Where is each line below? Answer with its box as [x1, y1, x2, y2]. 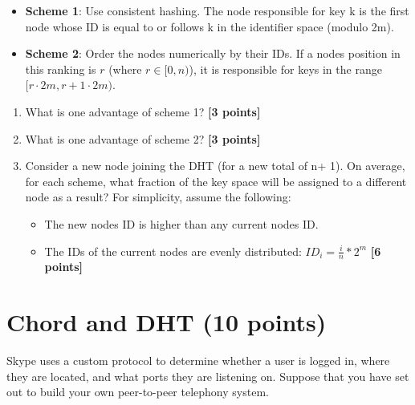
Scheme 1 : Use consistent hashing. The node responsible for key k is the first [25, 2, 409, 18]
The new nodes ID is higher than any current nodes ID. [44, 215, 319, 232]
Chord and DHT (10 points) [6, 306, 327, 338]
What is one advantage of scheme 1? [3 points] [25, 103, 261, 119]
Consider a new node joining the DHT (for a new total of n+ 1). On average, [25, 157, 405, 174]
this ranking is [25, 60, 96, 77]
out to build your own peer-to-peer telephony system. [6, 383, 269, 400]
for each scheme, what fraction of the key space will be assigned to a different [25, 172, 407, 189]
